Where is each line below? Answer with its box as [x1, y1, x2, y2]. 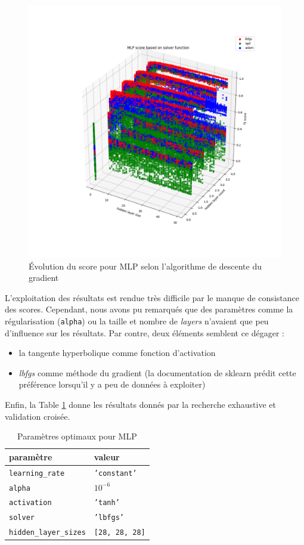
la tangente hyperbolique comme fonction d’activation [18, 346, 216, 359]
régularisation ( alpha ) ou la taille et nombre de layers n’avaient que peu [5, 314, 269, 327]
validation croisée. [5, 410, 70, 422]
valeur [94, 450, 120, 463]
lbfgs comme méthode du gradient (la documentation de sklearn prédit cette [18, 366, 296, 379]
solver [9, 513, 35, 522]
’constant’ [94, 469, 137, 478]
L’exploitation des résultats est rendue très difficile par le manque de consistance [5, 291, 299, 304]
